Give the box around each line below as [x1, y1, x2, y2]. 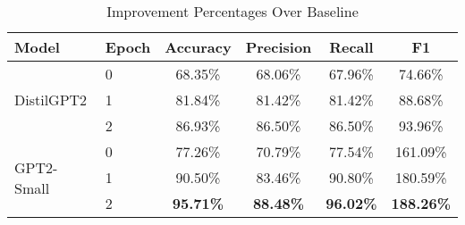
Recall [329, 37, 374, 57]
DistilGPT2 [14, 89, 88, 110]
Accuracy [165, 37, 232, 57]
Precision [245, 37, 312, 57]
